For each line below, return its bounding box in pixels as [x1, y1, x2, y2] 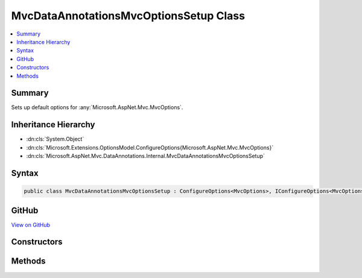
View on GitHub [11, 221, 51, 229]
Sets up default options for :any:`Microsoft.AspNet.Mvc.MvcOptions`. [11, 104, 183, 111]
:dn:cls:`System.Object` [26, 136, 84, 143]
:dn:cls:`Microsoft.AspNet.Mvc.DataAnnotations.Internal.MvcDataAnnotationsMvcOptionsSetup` [26, 153, 265, 160]
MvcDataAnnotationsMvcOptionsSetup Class [11, 9, 246, 22]
